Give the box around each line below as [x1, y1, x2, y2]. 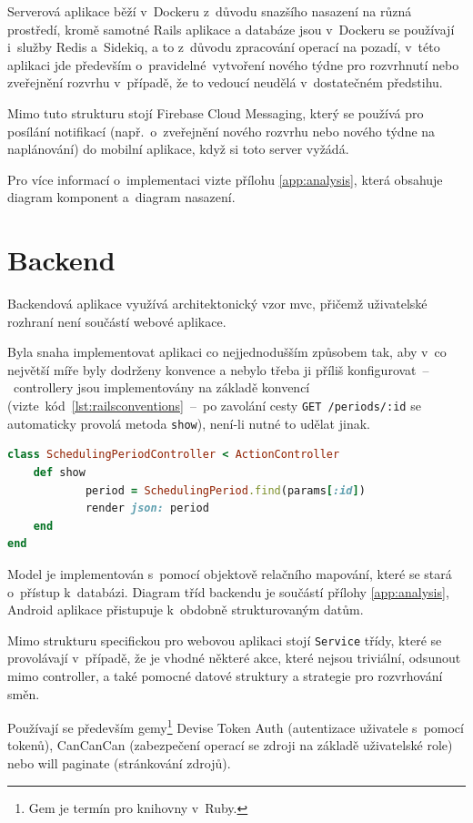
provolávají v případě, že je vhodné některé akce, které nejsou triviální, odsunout [7, 648, 461, 667]
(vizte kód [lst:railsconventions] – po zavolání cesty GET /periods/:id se [7, 396, 421, 415]
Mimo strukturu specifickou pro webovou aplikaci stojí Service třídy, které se [7, 630, 442, 649]
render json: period [85, 502, 209, 515]
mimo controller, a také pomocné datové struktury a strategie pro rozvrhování [7, 666, 443, 685]
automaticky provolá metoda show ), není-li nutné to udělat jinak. [7, 413, 370, 432]
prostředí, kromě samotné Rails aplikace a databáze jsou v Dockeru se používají [7, 19, 455, 38]
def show [33, 465, 86, 479]
